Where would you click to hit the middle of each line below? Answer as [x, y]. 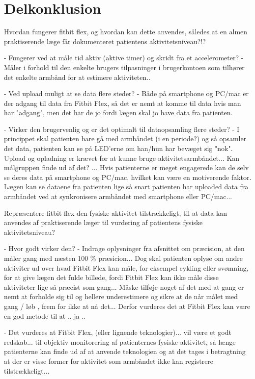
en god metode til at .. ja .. [45, 316]
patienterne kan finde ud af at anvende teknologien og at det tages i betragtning [125, 351]
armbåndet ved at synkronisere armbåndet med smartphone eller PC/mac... [118, 196]
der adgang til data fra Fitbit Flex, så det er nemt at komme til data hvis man [123, 103]
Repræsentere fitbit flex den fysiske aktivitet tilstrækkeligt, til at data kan [116, 213]
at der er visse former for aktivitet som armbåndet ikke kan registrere [109, 361]
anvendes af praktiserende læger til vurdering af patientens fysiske [103, 222]
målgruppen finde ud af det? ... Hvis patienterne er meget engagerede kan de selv [127, 167]
